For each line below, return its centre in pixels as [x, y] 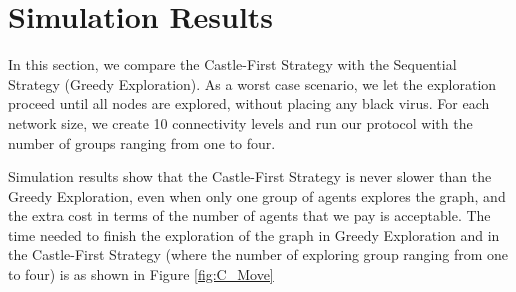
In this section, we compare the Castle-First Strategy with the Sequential [232, 64]
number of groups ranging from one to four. [142, 142]
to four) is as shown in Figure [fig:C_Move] [141, 274]
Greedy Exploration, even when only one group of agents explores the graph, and [257, 195]
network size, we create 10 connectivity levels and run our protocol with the [240, 122]
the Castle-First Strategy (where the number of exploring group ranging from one [258, 254]
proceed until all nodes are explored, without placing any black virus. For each [249, 103]
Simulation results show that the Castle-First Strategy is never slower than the [250, 176]
